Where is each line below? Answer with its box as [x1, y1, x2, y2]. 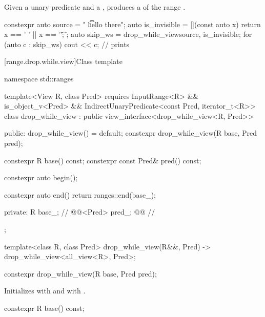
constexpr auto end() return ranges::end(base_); [4, 189, 156, 200]
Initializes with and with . [4, 285, 86, 296]
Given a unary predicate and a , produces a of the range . [4, 2, 186, 12]
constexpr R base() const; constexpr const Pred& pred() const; [4, 155, 201, 165]
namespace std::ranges [4, 73, 74, 83]
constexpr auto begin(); [4, 172, 78, 183]
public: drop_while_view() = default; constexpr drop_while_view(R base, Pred [4, 128, 257, 138]
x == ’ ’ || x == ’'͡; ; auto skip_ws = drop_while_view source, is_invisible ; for [4, 29, 252, 39]
